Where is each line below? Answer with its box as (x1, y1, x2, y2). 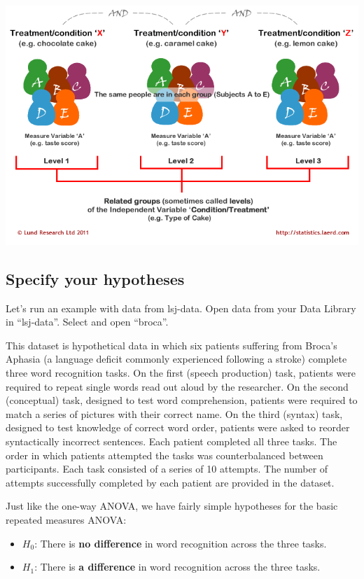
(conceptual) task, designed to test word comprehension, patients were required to (6, 393, 358, 407)
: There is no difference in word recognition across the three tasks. (34, 536, 327, 550)
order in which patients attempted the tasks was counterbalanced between (6, 447, 323, 462)
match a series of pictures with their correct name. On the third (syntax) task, (6, 406, 343, 421)
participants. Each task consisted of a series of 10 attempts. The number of (6, 461, 328, 476)
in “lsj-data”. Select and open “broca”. (6, 314, 169, 329)
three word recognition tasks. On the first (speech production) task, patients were (6, 365, 356, 380)
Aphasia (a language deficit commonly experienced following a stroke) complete (6, 351, 347, 366)
